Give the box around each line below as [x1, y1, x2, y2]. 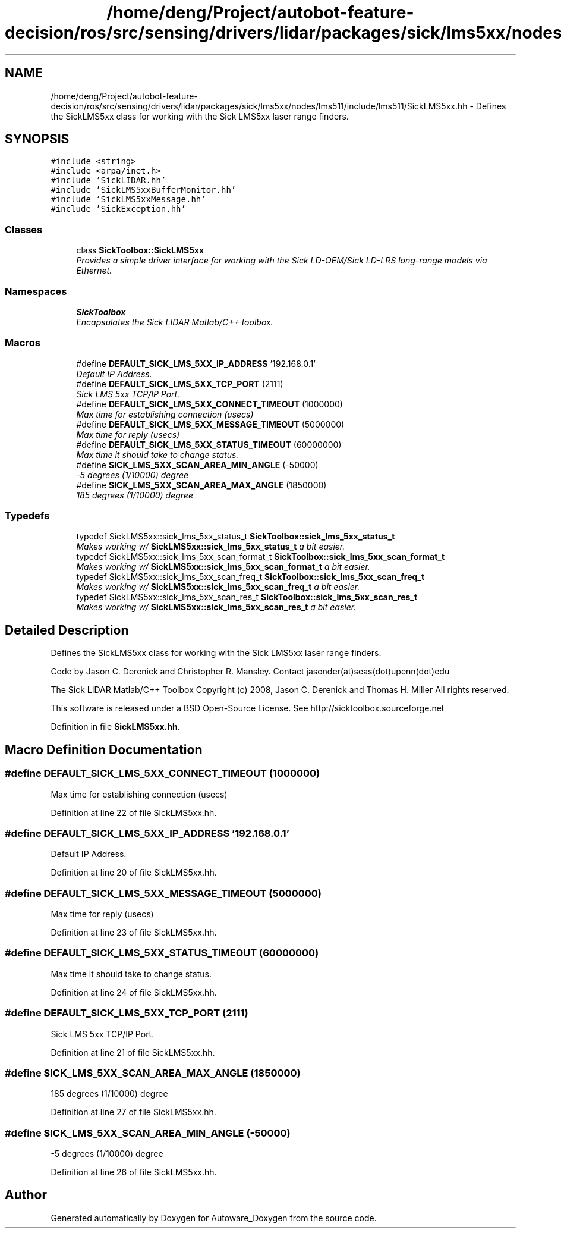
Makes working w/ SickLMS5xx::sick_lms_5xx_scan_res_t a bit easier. [76, 602, 357, 613]
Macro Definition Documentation [5, 742, 203, 757]
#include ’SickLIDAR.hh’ [51, 175, 166, 186]
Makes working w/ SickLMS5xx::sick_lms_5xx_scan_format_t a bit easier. [76, 561, 370, 572]
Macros [5, 337, 40, 349]
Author [5, 1187, 47, 1203]
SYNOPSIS [5, 131, 70, 147]
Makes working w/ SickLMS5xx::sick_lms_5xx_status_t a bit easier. [76, 541, 345, 552]
